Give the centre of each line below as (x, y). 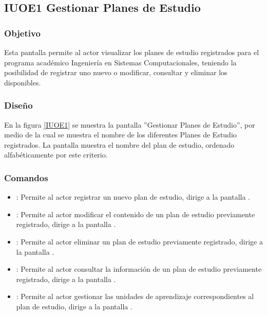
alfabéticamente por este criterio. (56, 155)
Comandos (26, 177)
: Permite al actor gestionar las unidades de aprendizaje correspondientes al (135, 296)
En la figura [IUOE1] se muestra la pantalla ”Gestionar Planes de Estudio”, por (130, 124)
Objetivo (22, 33)
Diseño (18, 105)
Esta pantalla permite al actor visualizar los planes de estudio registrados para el (132, 52)
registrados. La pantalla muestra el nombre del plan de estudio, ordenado (119, 144)
